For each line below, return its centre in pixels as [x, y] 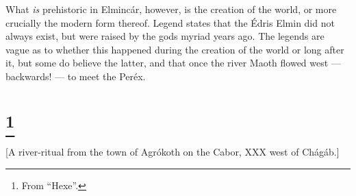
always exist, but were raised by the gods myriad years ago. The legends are [165, 36]
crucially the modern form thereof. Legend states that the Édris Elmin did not [170, 22]
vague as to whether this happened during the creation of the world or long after [175, 49]
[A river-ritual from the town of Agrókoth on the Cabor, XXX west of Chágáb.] [173, 152]
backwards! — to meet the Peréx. [76, 76]
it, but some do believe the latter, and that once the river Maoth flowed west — [173, 63]
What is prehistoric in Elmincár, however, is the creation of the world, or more [171, 9]
